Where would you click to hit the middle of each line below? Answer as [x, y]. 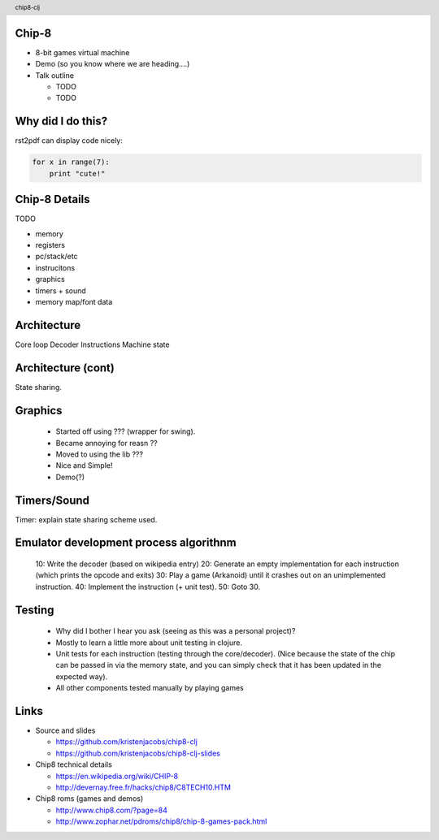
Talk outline [55, 75]
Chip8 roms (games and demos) [89, 799]
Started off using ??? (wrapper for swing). [126, 431]
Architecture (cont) [65, 368]
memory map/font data [74, 301]
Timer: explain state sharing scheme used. [86, 519]
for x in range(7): [71, 162]
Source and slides [65, 730]
